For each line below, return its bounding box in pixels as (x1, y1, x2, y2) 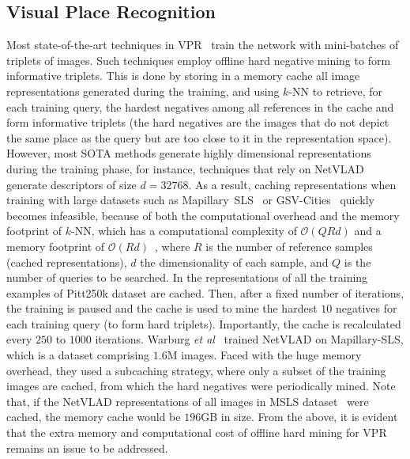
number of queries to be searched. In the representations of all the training (6, 269, 368, 286)
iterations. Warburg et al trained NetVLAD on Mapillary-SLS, (95, 331, 404, 347)
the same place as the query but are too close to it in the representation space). (6, 129, 392, 146)
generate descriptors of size (6, 176, 137, 192)
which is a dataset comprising (6, 347, 150, 363)
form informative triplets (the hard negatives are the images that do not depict (6, 114, 389, 131)
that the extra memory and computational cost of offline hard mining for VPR (6, 424, 387, 441)
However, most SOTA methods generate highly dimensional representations (6, 145, 371, 161)
